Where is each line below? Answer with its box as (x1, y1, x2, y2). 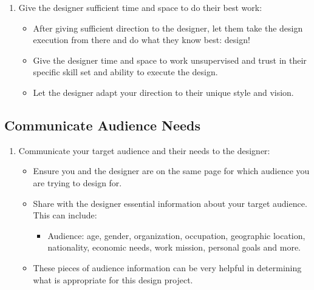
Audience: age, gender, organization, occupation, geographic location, (47, 229, 305, 241)
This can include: (33, 209, 97, 221)
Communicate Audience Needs (4, 115, 201, 134)
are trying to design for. (33, 176, 122, 189)
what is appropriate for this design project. (33, 273, 193, 286)
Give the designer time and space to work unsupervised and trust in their (33, 53, 307, 66)
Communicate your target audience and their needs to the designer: (18, 144, 270, 157)
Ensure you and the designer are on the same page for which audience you (33, 164, 310, 177)
